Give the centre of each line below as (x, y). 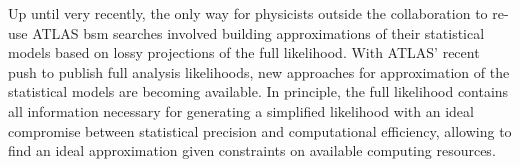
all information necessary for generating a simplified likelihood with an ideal (241, 110)
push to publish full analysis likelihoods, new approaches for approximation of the (259, 71)
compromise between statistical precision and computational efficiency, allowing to (260, 130)
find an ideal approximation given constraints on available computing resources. (252, 150)
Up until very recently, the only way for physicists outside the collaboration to (248, 13)
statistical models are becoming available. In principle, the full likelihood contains (258, 91)
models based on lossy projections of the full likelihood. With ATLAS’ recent (244, 52)
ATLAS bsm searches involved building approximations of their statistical (258, 32)
